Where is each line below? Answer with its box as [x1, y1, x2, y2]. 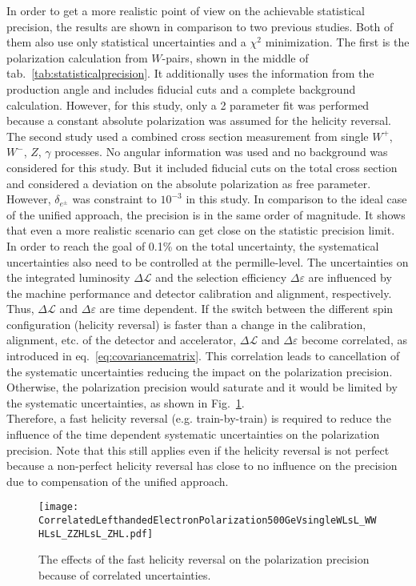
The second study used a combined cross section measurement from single [6, 127, 369, 144]
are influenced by [308, 269, 392, 286]
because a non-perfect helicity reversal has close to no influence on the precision [6, 457, 398, 474]
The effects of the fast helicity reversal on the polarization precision [38, 551, 370, 568]
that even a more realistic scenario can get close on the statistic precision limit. [6, 222, 395, 239]
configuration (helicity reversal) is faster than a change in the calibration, [6, 315, 366, 332]
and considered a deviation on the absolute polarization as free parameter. [6, 175, 371, 191]
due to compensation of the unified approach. [6, 472, 229, 489]
